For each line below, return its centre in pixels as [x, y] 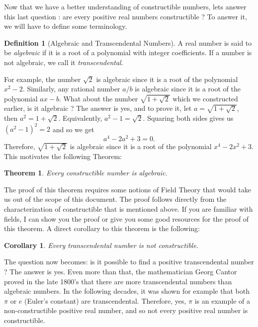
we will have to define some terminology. [66, 26]
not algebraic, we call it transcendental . [64, 62]
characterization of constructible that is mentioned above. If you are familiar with [129, 209]
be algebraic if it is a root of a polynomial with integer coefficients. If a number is [128, 52]
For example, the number [43, 79]
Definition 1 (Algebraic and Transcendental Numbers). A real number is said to [128, 42]
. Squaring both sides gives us [188, 118]
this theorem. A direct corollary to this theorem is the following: [102, 228]
